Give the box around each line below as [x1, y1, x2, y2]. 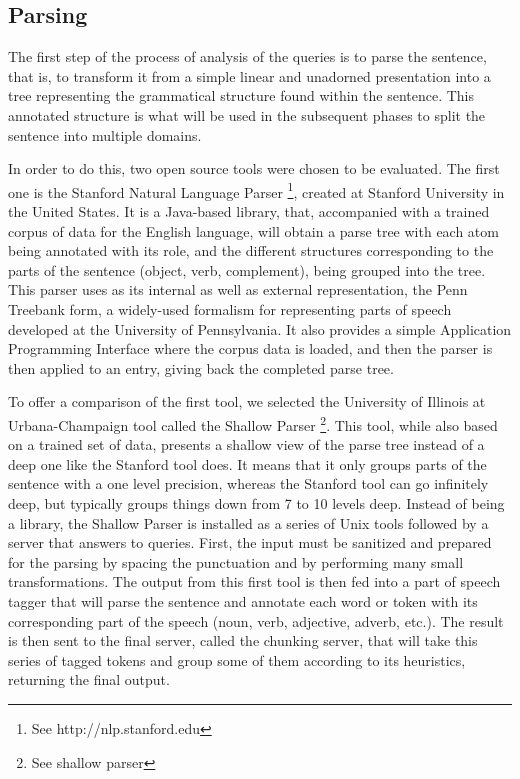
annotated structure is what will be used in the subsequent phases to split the [8, 104, 486, 125]
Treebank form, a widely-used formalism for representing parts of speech [8, 298, 452, 319]
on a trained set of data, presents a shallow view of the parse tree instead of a [8, 434, 485, 455]
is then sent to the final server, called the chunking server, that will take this [8, 630, 478, 651]
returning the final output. [8, 669, 170, 690]
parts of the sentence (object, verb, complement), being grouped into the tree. [8, 259, 486, 280]
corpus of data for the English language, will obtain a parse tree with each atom [8, 220, 499, 241]
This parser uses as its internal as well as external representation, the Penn [8, 279, 468, 300]
